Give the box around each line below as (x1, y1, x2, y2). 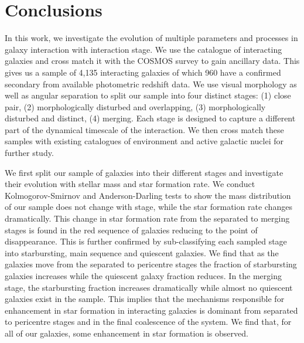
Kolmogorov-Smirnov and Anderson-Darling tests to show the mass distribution (5, 189, 291, 201)
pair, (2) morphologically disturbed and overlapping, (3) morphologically (5, 100, 266, 113)
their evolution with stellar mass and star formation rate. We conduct (5, 178, 255, 190)
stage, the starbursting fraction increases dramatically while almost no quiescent (5, 281, 293, 293)
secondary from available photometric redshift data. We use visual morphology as (5, 77, 297, 90)
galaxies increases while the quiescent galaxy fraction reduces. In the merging (5, 270, 282, 281)
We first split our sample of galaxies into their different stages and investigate (5, 166, 283, 178)
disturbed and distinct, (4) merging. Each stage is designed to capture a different (5, 112, 296, 124)
